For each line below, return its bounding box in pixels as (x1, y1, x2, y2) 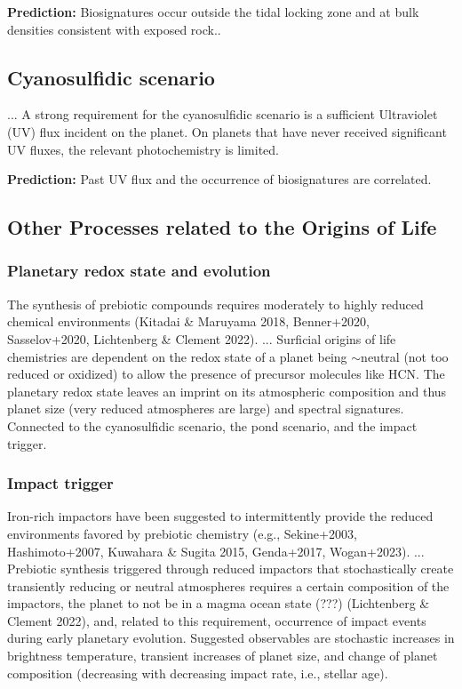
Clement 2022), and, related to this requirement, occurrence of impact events (7, 611, 426, 629)
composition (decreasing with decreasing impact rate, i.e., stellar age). (7, 663, 388, 682)
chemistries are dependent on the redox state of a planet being (7, 347, 347, 365)
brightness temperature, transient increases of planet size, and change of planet (7, 646, 438, 665)
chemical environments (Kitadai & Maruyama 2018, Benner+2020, (7, 312, 370, 331)
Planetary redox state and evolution (7, 260, 271, 282)
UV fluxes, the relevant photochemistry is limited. (7, 140, 279, 158)
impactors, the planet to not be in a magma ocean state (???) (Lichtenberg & (7, 594, 430, 613)
